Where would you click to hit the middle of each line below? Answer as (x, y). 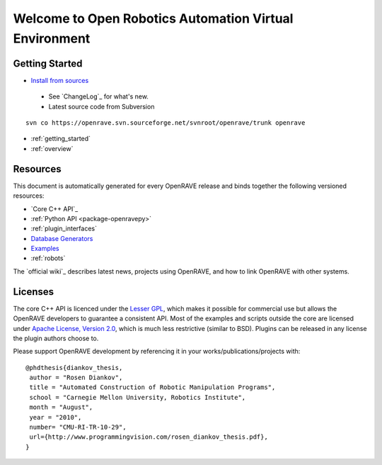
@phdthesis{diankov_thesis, (74, 368)
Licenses (34, 292)
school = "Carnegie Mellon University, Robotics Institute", (138, 397)
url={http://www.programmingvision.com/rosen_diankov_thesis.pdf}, (149, 437)
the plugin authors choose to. (56, 338)
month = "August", (61, 407)
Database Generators (62, 238)
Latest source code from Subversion (102, 106)
